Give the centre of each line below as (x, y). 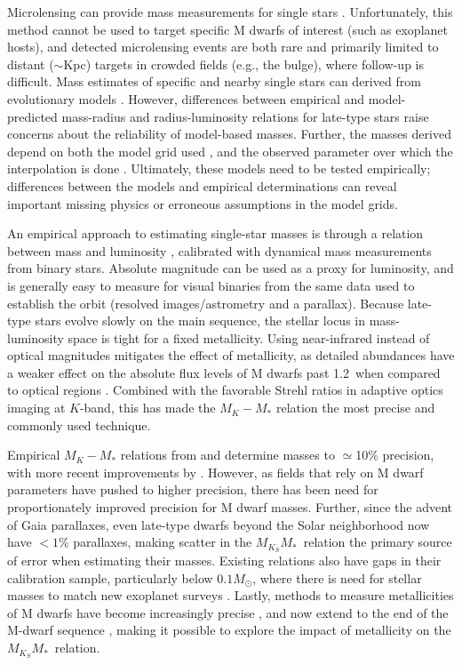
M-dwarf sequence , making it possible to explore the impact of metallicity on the (229, 630)
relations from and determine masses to (227, 455)
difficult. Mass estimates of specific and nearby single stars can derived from (214, 81)
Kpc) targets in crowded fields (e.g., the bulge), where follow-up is (243, 64)
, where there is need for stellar (337, 577)
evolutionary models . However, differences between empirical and (186, 98)
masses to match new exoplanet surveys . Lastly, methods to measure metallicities (231, 595)
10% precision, (395, 455)
